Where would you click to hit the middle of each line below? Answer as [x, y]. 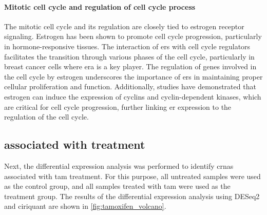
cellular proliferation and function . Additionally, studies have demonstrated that [130, 86]
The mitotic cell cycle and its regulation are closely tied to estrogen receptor [124, 26]
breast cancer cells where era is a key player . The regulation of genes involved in [130, 66]
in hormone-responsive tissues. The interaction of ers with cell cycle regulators [127, 46]
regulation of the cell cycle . [46, 117]
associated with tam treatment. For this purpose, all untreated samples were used [132, 176]
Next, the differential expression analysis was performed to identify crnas [119, 165]
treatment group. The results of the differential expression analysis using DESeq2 [132, 196]
